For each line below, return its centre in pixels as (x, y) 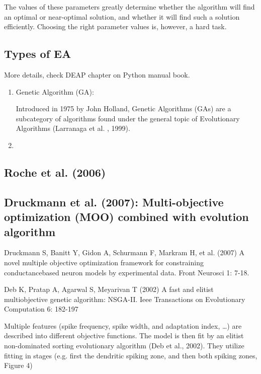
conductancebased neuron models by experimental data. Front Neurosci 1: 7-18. (127, 272)
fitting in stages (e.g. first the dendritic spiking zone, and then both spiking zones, (131, 355)
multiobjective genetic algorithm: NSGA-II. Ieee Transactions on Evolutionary (125, 299)
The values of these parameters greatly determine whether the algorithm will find (129, 7)
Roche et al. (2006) (55, 172)
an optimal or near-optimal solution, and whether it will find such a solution (122, 16)
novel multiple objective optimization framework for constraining (104, 262)
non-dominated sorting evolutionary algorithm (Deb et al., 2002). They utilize (124, 346)
